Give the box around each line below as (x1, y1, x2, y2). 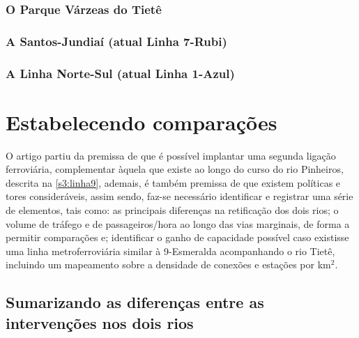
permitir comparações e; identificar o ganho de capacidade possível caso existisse (6, 230, 349, 245)
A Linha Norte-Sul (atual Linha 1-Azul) (6, 64, 235, 82)
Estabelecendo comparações (6, 107, 277, 136)
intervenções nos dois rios (6, 312, 194, 333)
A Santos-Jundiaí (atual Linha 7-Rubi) (6, 32, 227, 49)
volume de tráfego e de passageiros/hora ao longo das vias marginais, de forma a (6, 216, 350, 231)
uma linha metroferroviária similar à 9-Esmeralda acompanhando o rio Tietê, (6, 243, 335, 258)
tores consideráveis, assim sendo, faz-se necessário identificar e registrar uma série (6, 189, 353, 203)
